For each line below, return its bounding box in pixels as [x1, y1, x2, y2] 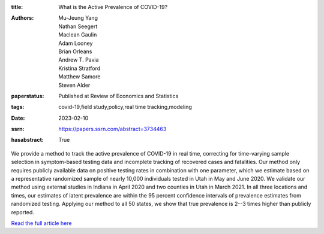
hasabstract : [11, 136, 44, 144]
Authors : [11, 14, 34, 22]
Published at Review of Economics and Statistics [58, 92, 179, 99]
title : [11, 4, 23, 10]
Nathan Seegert [58, 23, 98, 30]
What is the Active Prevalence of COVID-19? [58, 4, 168, 10]
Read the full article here [11, 219, 72, 227]
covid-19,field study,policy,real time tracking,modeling [58, 104, 192, 111]
